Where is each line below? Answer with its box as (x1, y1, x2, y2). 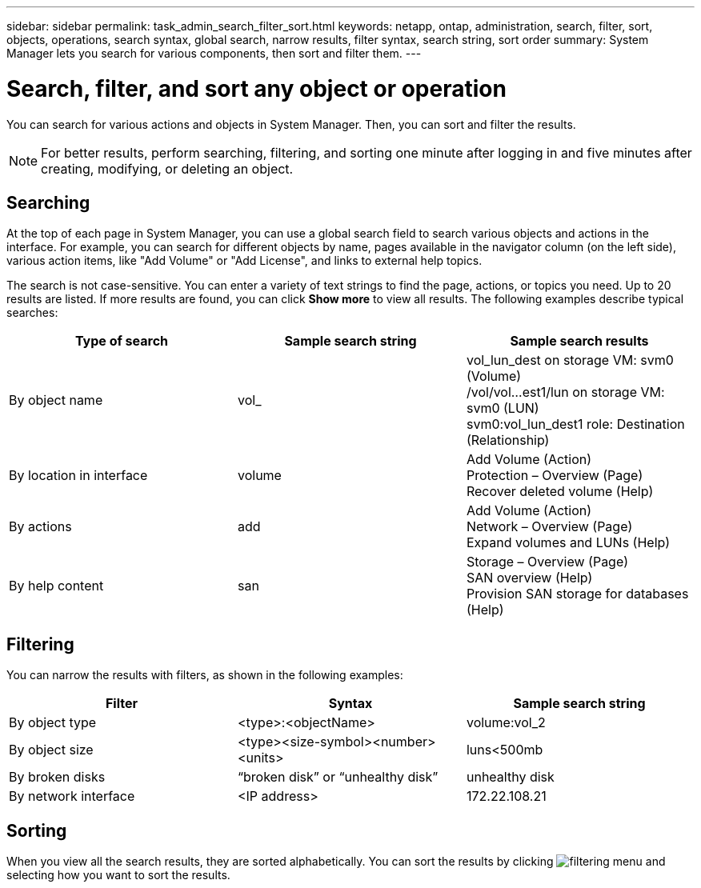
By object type (9, 714, 97, 731)
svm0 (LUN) (466, 400, 539, 417)
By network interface (9, 788, 135, 805)
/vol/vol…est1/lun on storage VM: (466, 384, 665, 401)
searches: (6, 306, 58, 320)
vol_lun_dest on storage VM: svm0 (466, 352, 674, 369)
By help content (9, 578, 104, 594)
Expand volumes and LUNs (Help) (466, 534, 671, 551)
